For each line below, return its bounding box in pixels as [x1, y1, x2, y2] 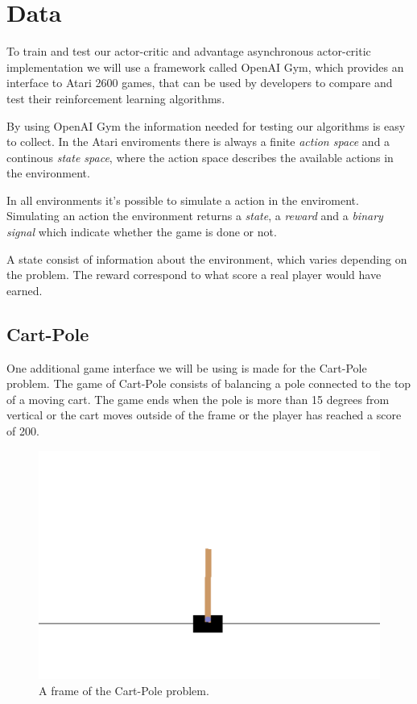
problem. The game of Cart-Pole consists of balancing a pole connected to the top [6, 375, 411, 392]
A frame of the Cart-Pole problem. [39, 681, 209, 698]
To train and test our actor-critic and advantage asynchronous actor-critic [6, 43, 371, 60]
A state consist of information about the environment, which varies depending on [6, 250, 407, 267]
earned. [6, 281, 43, 298]
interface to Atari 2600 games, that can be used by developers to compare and [6, 74, 393, 91]
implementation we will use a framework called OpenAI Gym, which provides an [6, 58, 404, 75]
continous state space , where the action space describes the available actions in [6, 148, 394, 165]
